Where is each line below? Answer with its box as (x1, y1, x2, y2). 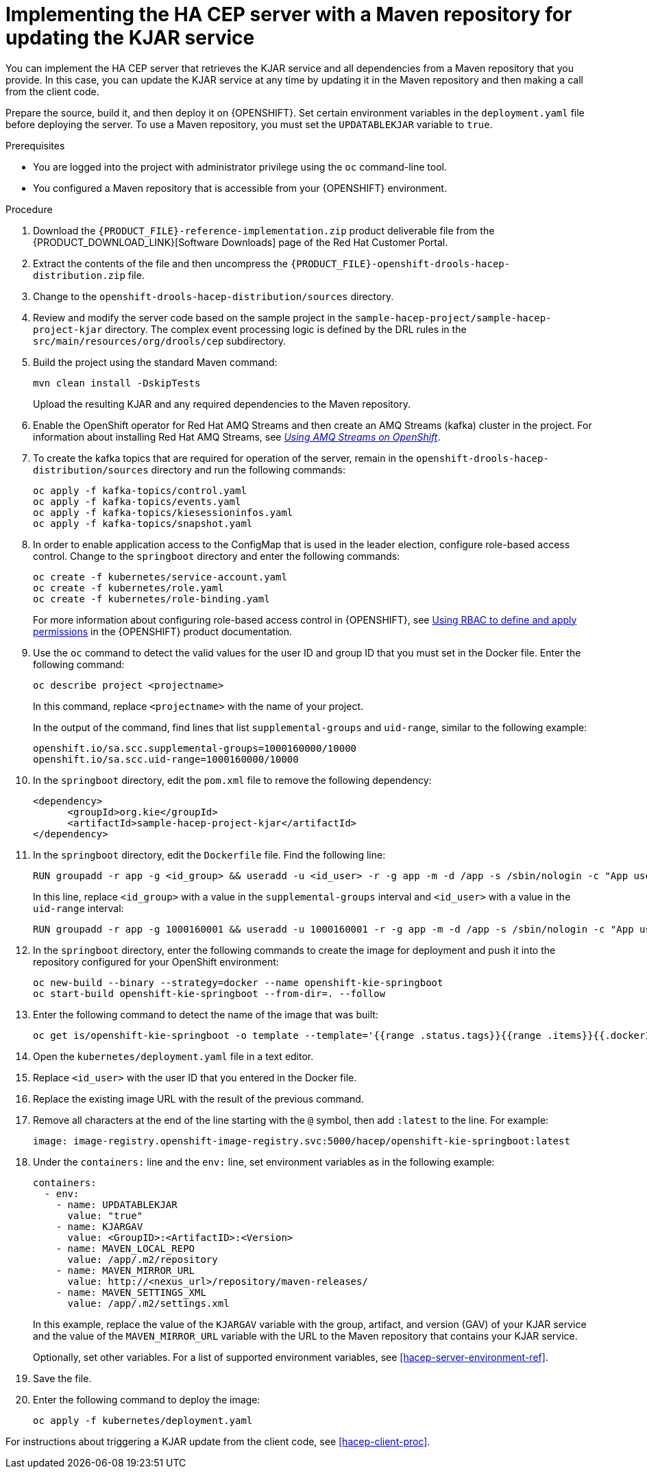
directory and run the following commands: (151, 463, 345, 476)
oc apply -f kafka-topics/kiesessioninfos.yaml (33, 506, 293, 518)
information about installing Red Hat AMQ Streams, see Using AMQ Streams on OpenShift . (33, 430, 441, 443)
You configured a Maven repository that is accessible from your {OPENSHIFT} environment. (33, 182, 447, 194)
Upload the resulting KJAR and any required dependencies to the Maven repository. (33, 397, 411, 410)
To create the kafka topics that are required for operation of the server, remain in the (33, 452, 414, 464)
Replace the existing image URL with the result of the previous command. (33, 1092, 364, 1105)
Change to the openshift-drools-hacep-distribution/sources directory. (33, 290, 394, 302)
